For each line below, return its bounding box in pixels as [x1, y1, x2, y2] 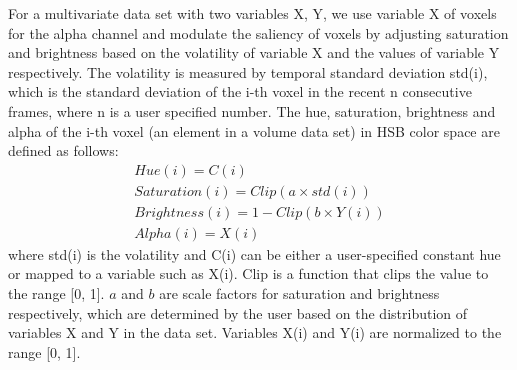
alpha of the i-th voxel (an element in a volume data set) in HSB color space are [8, 120, 500, 141]
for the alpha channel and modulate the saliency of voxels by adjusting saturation [8, 22, 509, 43]
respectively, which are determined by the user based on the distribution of [8, 302, 468, 323]
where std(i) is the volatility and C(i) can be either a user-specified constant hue [8, 243, 501, 264]
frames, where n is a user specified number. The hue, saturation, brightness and [8, 100, 496, 121]
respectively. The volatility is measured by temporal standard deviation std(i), [8, 61, 488, 82]
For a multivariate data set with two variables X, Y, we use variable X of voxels [8, 3, 497, 23]
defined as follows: [8, 140, 119, 161]
